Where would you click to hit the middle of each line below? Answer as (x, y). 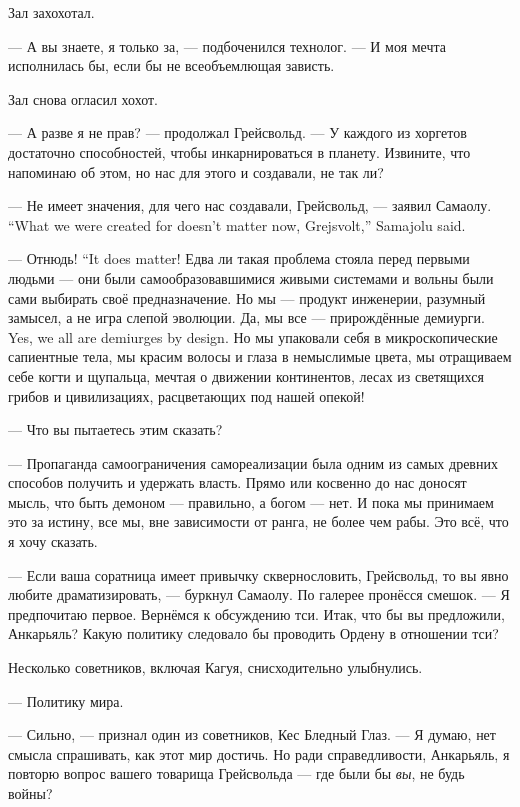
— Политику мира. (66, 700)
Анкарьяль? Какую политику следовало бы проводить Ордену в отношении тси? (253, 633)
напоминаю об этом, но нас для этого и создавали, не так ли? (196, 171)
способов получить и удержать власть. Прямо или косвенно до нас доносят (237, 482)
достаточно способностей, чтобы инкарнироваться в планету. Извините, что (239, 151)
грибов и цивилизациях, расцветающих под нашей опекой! (186, 395)
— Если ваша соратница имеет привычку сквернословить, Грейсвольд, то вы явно (258, 574)
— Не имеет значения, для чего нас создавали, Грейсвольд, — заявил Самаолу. (250, 205)
